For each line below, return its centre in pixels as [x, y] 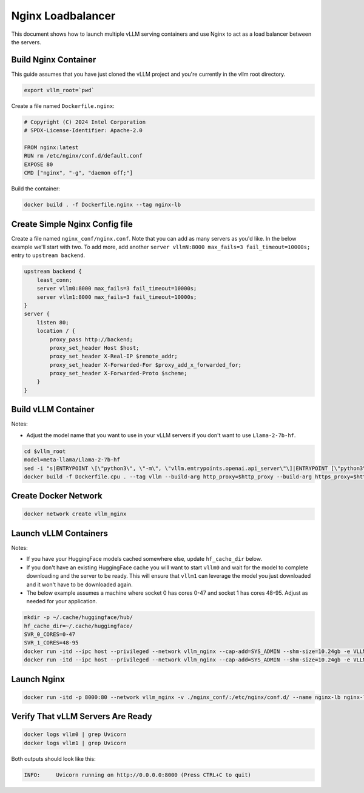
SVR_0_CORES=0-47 [50, 634]
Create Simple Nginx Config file [72, 224]
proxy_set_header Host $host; [94, 348]
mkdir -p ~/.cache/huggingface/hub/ [79, 617]
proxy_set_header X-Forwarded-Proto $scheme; [118, 373]
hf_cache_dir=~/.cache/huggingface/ [79, 626]
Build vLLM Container [53, 410]
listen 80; [53, 322]
